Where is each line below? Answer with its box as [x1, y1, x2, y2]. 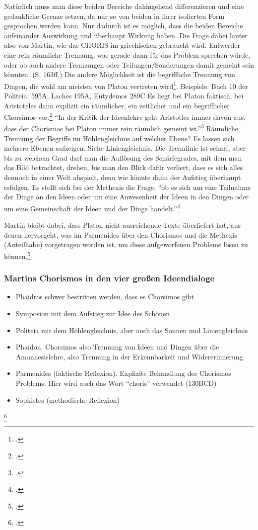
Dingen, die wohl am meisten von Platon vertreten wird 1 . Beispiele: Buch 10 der [4, 79, 248, 91]
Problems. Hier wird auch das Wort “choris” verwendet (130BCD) [15, 377, 217, 388]
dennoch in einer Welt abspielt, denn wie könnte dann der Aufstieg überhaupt [4, 172, 241, 182]
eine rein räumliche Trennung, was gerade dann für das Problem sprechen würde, [4, 49, 251, 60]
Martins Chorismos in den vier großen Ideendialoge [4, 272, 215, 284]
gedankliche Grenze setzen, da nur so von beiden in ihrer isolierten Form [4, 10, 225, 21]
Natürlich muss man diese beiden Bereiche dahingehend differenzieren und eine [4, 1, 244, 11]
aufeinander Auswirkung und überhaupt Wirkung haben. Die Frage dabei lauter [4, 30, 248, 40]
